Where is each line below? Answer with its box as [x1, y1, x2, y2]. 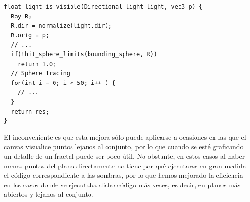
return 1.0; [18, 60, 56, 67]
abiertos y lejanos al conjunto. [4, 189, 93, 199]
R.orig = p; [11, 32, 50, 39]
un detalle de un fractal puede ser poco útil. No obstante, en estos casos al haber [4, 151, 245, 161]
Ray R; [11, 13, 32, 20]
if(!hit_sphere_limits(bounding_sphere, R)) [11, 50, 157, 58]
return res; [11, 108, 50, 115]
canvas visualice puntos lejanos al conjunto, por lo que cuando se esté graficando [4, 141, 244, 151]
